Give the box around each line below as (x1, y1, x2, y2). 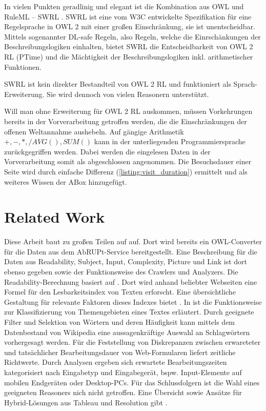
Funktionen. (4, 61, 42, 72)
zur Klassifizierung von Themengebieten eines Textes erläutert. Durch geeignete (4, 306, 254, 317)
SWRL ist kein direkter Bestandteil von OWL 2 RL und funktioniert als (4, 79, 231, 89)
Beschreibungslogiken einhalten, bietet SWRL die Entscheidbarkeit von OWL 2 (4, 41, 253, 52)
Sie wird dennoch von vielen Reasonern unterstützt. (47, 88, 209, 99)
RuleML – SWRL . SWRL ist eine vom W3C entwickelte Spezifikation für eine (4, 11, 252, 22)
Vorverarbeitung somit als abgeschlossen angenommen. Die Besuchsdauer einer (4, 156, 252, 167)
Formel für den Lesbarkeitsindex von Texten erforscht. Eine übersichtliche (4, 286, 236, 297)
